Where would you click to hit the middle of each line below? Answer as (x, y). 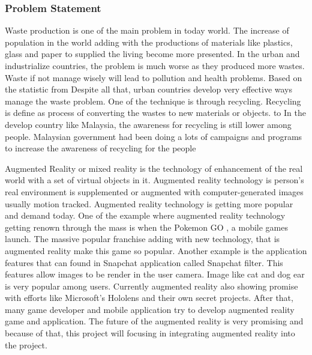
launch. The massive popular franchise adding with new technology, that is (142, 239)
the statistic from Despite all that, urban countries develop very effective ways (149, 89)
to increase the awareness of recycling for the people (100, 148)
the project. (26, 344)
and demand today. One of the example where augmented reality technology (145, 215)
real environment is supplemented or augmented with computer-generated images (154, 191)
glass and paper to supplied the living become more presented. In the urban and (152, 54)
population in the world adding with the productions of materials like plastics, (149, 42)
